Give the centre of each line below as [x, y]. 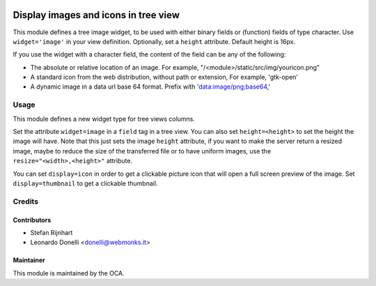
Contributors [32, 220]
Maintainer [29, 260]
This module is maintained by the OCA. [69, 273]
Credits [25, 201]
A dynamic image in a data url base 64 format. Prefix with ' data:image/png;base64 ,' [150, 86]
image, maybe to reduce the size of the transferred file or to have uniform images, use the [142, 151]
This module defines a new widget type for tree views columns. [104, 119]
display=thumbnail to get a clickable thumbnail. [85, 183]
